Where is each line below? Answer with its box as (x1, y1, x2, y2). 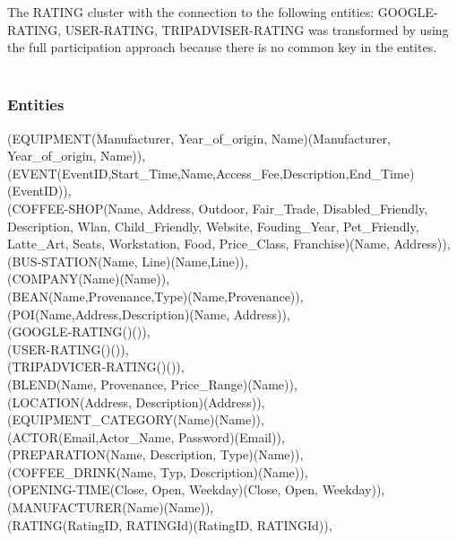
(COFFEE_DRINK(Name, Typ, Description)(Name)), (7, 462, 308, 481)
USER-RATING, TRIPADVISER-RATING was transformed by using (65, 20, 449, 39)
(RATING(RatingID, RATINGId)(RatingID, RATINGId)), (7, 515, 332, 534)
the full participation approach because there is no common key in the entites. (7, 38, 437, 57)
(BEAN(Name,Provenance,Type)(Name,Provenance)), (7, 286, 304, 305)
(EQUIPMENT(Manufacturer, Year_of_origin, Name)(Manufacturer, (7, 128, 391, 147)
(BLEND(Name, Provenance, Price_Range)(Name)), (7, 374, 297, 393)
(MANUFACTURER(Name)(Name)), (7, 498, 214, 517)
